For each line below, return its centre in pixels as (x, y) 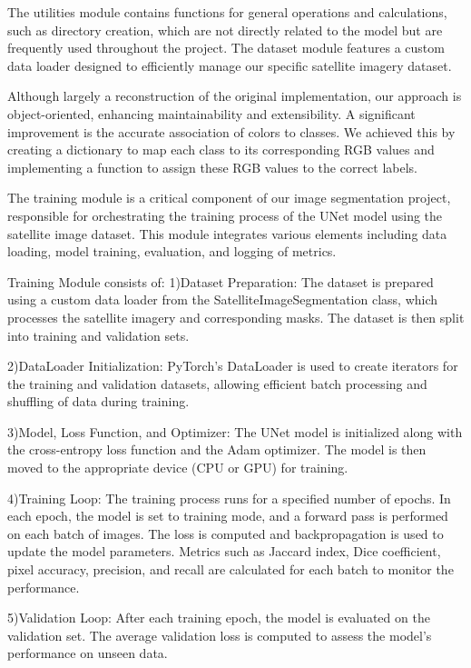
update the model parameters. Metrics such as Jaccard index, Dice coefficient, (224, 551)
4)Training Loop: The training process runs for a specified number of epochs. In (229, 498)
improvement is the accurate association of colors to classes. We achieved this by (231, 131)
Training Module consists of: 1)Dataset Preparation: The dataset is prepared (221, 281)
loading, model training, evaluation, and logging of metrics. (172, 251)
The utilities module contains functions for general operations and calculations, (227, 12)
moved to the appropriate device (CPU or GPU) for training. (178, 468)
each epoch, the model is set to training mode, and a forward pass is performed (228, 516)
